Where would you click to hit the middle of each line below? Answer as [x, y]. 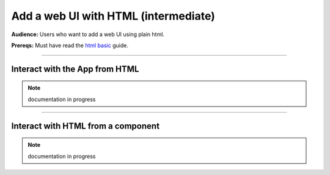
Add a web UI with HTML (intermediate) [113, 16]
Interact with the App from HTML [75, 69]
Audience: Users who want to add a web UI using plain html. [88, 34]
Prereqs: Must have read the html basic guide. [70, 45]
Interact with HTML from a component [86, 126]
